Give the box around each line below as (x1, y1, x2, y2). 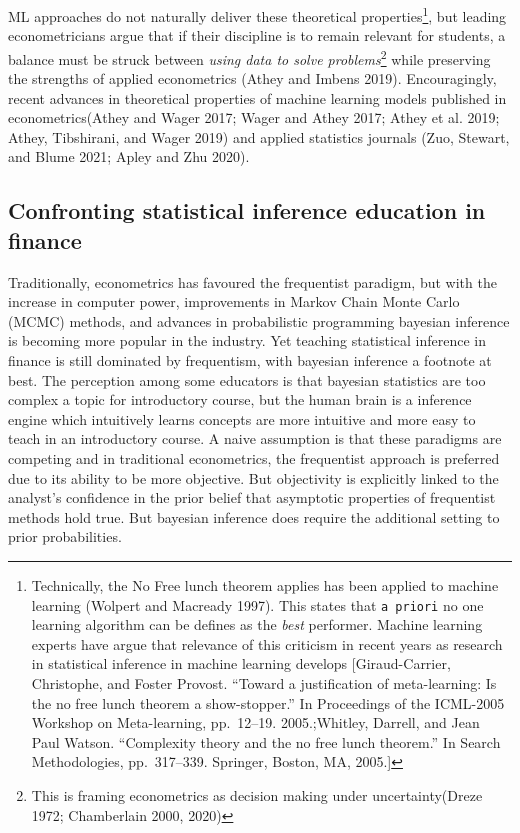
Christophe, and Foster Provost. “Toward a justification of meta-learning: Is (31, 673, 497, 693)
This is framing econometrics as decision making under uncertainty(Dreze (31, 784, 483, 805)
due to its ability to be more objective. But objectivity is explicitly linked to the (8, 467, 499, 488)
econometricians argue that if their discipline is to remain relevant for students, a (8, 25, 506, 46)
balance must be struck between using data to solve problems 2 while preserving (8, 45, 491, 69)
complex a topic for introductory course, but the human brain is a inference (8, 389, 472, 410)
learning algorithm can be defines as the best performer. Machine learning (31, 614, 483, 635)
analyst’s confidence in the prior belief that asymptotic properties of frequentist (8, 487, 496, 508)
